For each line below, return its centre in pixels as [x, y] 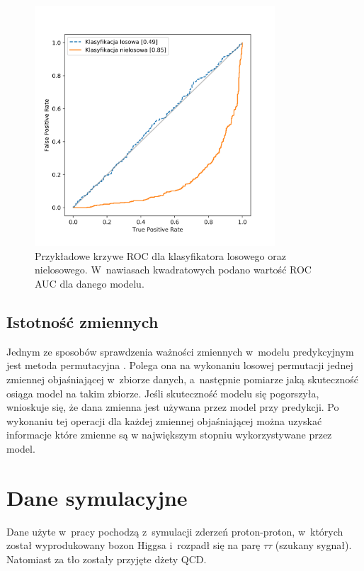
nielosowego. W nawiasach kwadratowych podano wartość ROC [173, 270]
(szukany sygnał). [313, 545]
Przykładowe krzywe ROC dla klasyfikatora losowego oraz [160, 255]
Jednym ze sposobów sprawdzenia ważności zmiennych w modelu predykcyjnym [180, 351]
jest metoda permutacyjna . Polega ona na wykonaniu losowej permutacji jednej [180, 365]
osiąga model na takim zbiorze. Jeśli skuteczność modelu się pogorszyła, [163, 393]
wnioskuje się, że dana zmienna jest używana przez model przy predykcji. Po [173, 407]
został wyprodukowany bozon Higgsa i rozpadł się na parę [133, 545]
